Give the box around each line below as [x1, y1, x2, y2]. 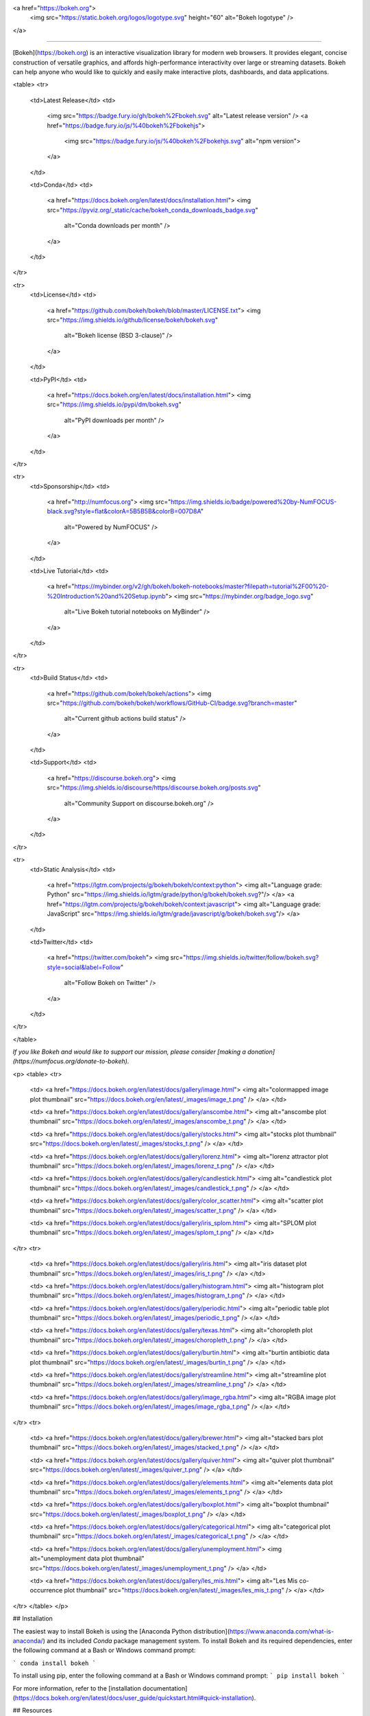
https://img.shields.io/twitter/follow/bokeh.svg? [186, 953, 319, 962]
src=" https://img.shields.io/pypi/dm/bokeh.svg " [47, 400, 182, 408]
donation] [247, 1047, 275, 1056]
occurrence [29, 1586, 63, 1595]
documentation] [143, 1684, 188, 1692]
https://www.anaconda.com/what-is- [230, 1627, 334, 1635]
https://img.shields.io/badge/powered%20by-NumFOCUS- [170, 498, 337, 506]
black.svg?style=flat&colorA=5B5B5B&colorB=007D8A [47, 507, 201, 515]
